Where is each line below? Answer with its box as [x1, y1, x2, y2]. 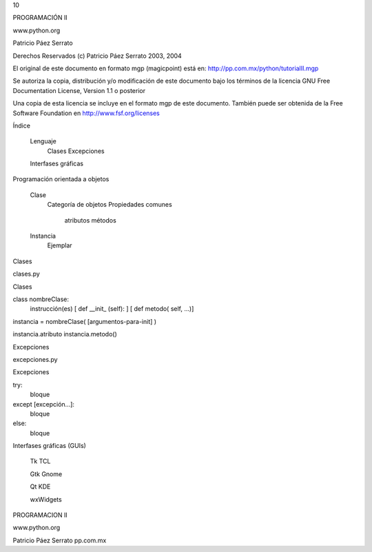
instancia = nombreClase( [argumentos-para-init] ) [12, 317, 157, 325]
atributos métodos [64, 216, 116, 224]
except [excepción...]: [12, 400, 75, 408]
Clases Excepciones [47, 147, 105, 155]
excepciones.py [12, 355, 58, 363]
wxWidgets [30, 495, 62, 503]
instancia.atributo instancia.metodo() [12, 330, 117, 338]
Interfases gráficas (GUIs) [12, 442, 86, 450]
